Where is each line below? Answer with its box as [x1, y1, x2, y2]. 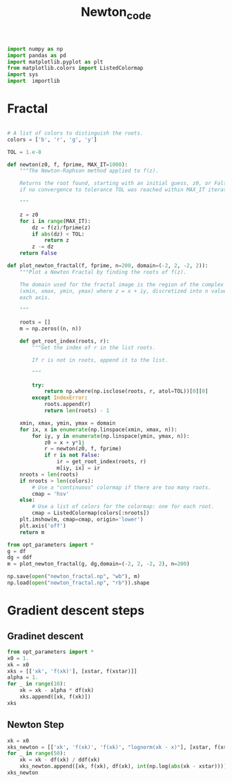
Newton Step [7, 719, 64, 731]
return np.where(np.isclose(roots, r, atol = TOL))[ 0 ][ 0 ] [43, 388, 209, 395]
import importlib [7, 77, 60, 85]
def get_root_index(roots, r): [19, 338, 110, 345]
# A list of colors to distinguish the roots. [7, 129, 144, 137]
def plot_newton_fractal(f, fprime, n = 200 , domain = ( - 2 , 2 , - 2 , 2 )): [7, 262, 209, 269]
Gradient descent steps [7, 603, 145, 619]
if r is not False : [43, 452, 100, 459]
